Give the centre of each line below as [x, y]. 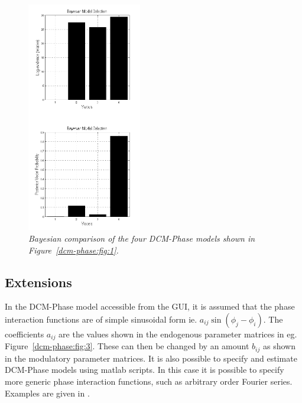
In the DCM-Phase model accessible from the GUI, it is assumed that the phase [150, 306]
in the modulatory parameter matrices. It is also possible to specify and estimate [151, 358]
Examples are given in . [47, 393]
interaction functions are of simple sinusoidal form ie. [101, 319]
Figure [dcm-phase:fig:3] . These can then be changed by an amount [127, 346]
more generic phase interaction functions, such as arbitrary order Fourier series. [149, 381]
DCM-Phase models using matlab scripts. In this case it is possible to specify [144, 370]
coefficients [25, 334]
